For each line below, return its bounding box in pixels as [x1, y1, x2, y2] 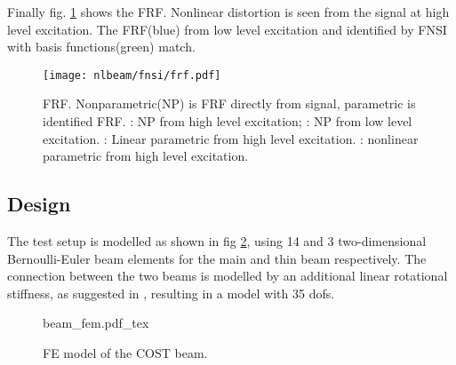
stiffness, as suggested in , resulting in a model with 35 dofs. [7, 283, 335, 302]
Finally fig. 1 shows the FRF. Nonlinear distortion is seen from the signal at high [7, 3, 450, 20]
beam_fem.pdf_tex [43, 313, 149, 332]
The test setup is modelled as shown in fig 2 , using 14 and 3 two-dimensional [7, 232, 427, 250]
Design [7, 190, 71, 218]
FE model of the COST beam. [43, 343, 208, 361]
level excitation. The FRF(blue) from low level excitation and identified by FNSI [7, 20, 447, 38]
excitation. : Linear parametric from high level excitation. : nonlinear [43, 129, 419, 147]
